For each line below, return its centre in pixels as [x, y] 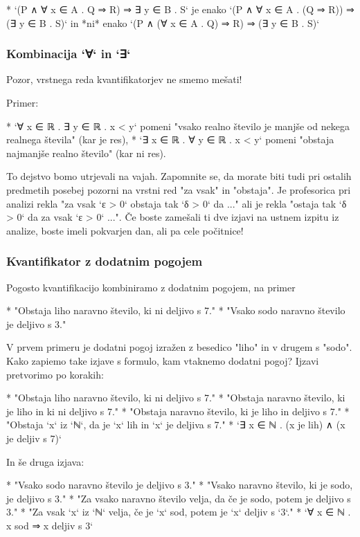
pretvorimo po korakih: [55, 374]
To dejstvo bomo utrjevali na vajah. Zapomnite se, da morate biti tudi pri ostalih [179, 176]
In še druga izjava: [45, 461]
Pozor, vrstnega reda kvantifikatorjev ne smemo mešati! [124, 79]
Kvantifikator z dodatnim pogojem [105, 261]
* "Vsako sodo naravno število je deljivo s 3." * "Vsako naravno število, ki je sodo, [180, 485]
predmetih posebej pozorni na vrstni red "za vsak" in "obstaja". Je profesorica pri [179, 189]
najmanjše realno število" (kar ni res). [86, 153]
